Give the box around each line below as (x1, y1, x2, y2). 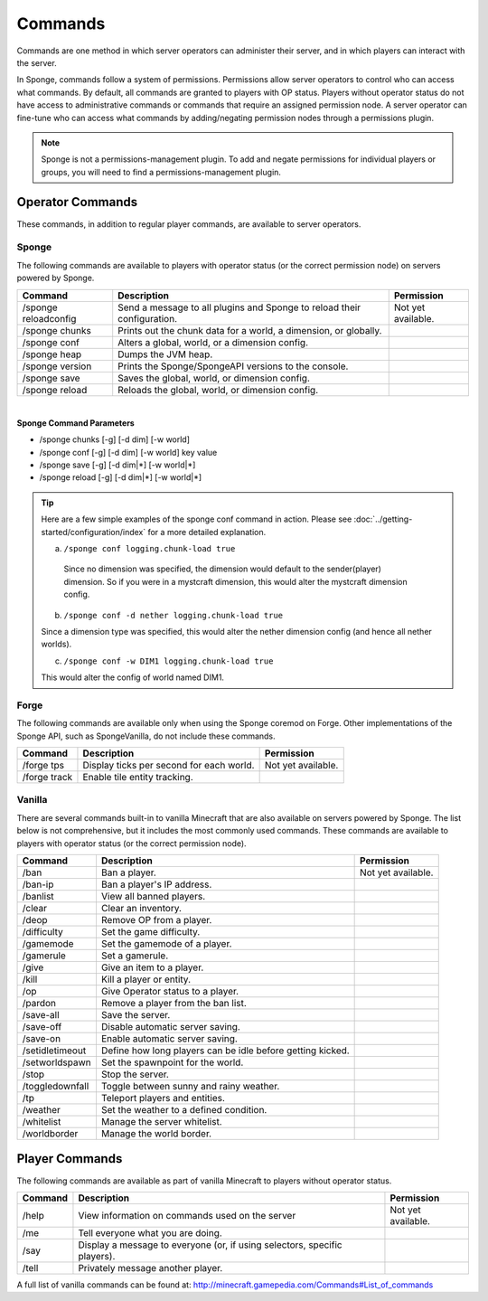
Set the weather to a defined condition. (100, 1103, 267, 1116)
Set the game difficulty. (100, 925, 201, 938)
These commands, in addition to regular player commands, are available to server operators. (16, 218, 361, 230)
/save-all (22, 1008, 60, 1021)
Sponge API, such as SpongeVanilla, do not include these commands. (16, 731, 276, 741)
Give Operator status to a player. (100, 985, 239, 997)
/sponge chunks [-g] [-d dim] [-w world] (39, 434, 190, 445)
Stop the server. (100, 1068, 169, 1080)
